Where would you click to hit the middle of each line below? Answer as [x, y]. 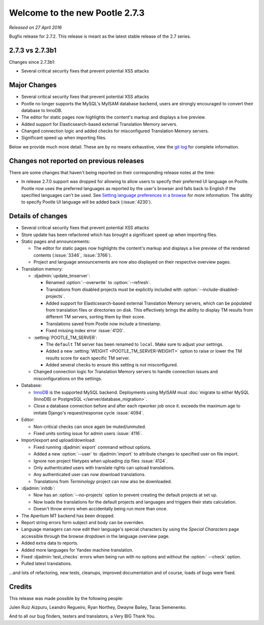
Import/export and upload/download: [58, 440]
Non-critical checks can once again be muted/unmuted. [90, 427]
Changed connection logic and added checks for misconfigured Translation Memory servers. [115, 131]
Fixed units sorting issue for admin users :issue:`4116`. [88, 433]
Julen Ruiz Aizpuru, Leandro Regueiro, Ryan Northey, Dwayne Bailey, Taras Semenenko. [98, 607]
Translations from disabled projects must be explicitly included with [114, 289]
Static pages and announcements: [56, 241]
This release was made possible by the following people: [66, 598]
